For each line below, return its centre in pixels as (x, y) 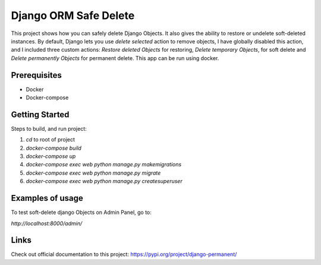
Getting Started (40, 114)
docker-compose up (51, 156)
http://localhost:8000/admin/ (47, 223)
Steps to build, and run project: (49, 128)
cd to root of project (51, 140)
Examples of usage (47, 198)
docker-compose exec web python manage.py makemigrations (104, 165)
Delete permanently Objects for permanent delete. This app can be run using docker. (115, 58)
